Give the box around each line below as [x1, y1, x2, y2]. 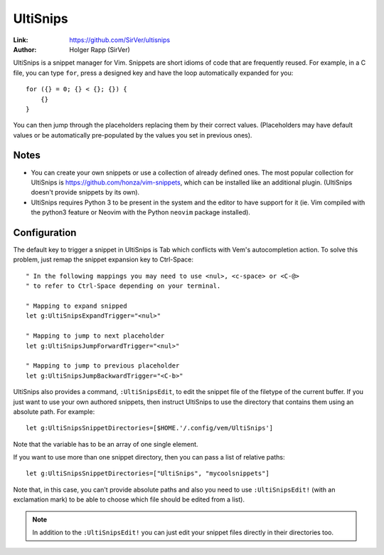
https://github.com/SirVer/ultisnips [69, 36, 171, 44]
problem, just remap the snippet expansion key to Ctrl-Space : [13, 255, 194, 264]
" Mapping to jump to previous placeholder [26, 362, 180, 370]
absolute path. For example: [13, 407, 95, 416]
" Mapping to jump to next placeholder [26, 332, 165, 340]
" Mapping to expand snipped [26, 302, 127, 310]
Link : [13, 36, 28, 44]
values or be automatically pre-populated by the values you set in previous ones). [13, 130, 252, 139]
